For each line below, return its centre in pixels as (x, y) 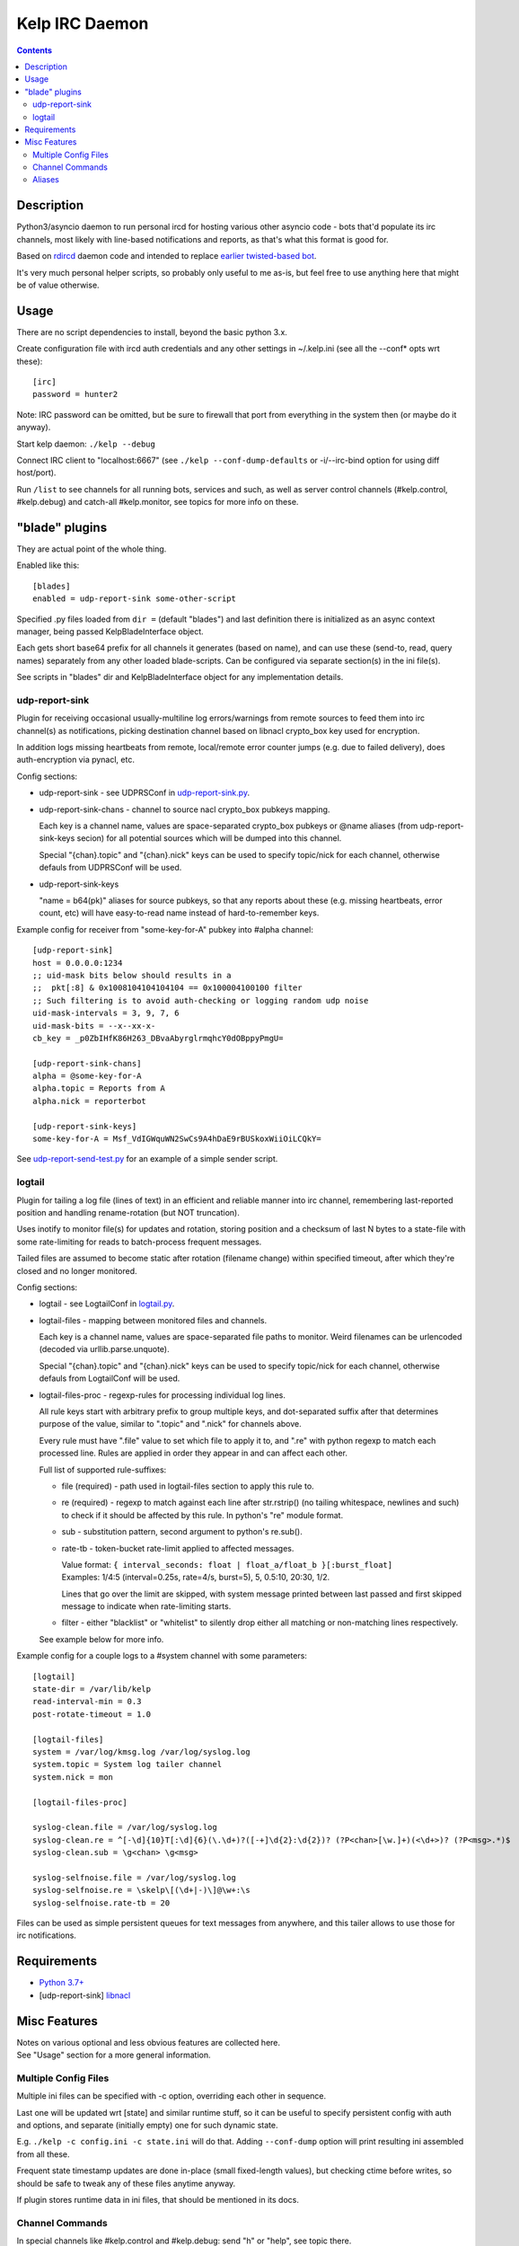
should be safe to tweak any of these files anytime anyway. (126, 2183)
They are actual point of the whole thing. (92, 549)
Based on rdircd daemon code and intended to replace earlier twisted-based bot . (167, 256)
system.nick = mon (73, 1777)
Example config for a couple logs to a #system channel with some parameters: (162, 1656)
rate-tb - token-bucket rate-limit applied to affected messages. (178, 1548)
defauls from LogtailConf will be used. (110, 1378)
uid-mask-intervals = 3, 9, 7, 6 (106, 1013)
